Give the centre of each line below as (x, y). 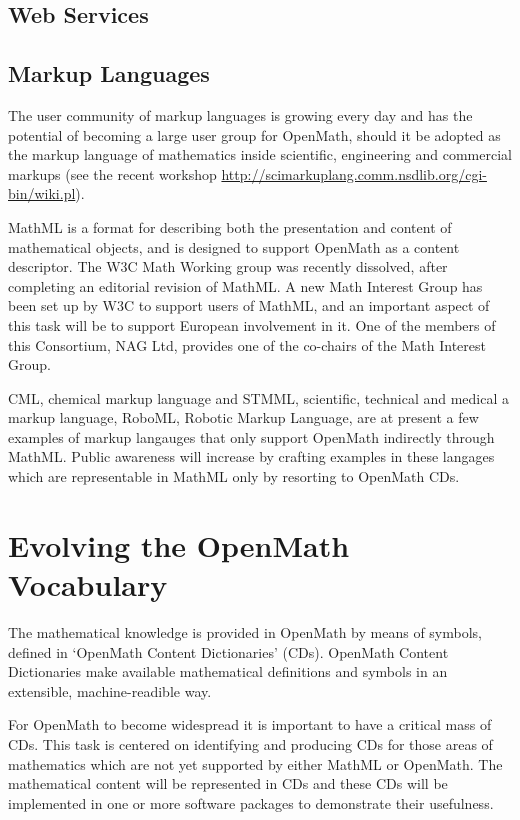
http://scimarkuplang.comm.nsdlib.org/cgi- (354, 173)
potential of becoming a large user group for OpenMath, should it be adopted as (254, 134)
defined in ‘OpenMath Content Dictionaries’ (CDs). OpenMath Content (228, 651)
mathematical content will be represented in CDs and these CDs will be (228, 783)
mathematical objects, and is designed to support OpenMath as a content (234, 246)
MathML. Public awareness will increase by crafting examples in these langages (251, 456)
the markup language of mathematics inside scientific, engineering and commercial (260, 154)
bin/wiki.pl (42, 193)
